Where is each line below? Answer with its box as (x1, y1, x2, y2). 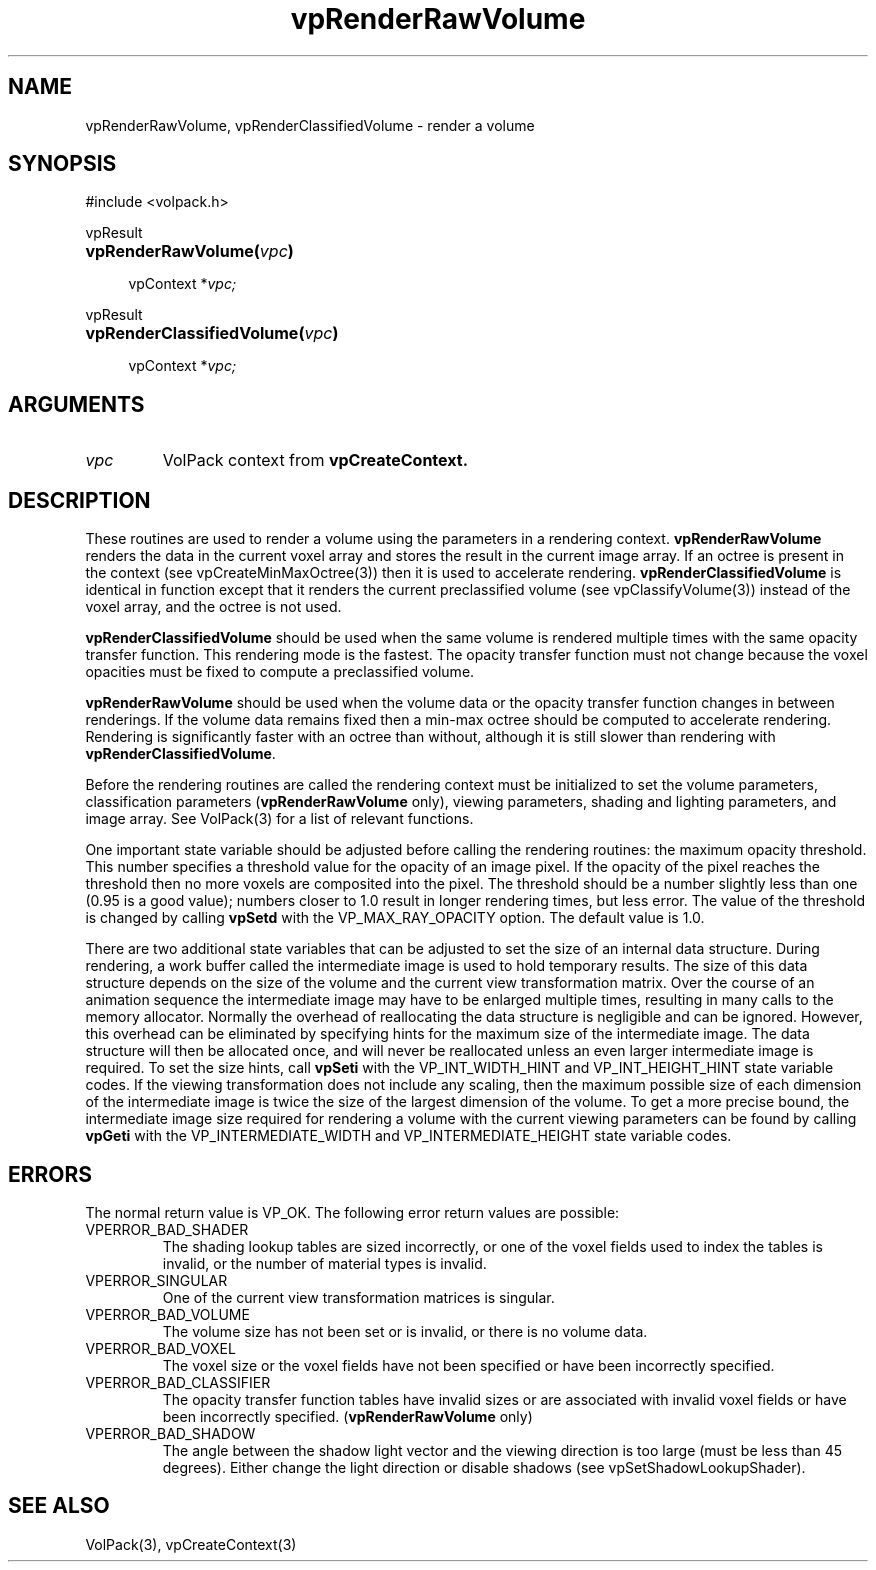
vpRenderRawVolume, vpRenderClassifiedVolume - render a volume (85, 116, 535, 134)
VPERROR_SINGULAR (85, 1271, 228, 1289)
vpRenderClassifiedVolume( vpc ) (85, 323, 339, 344)
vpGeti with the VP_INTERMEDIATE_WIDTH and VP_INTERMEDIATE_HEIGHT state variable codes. (85, 1127, 732, 1145)
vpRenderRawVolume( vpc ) (85, 241, 294, 262)
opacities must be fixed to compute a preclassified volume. (85, 663, 475, 681)
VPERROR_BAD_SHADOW (85, 1424, 256, 1442)
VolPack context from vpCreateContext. (162, 450, 468, 471)
